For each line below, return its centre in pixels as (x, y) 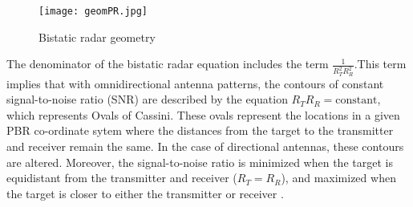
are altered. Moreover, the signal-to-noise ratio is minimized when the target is (200, 162)
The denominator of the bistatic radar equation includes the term (168, 64)
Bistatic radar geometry (97, 37)
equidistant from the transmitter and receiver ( (122, 178)
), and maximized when (338, 178)
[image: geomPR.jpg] (93, 11)
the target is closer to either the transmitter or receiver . (145, 193)
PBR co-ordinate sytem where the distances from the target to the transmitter (200, 130)
